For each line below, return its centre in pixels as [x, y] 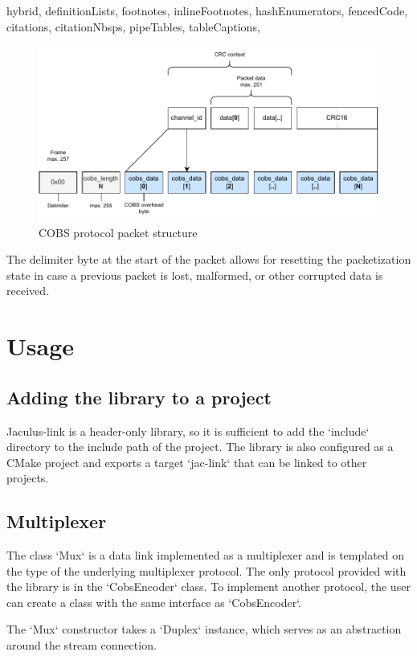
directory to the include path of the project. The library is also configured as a [200, 447]
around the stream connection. [82, 645]
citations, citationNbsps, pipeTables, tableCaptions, [133, 26]
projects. [28, 478]
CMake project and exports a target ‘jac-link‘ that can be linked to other [187, 462]
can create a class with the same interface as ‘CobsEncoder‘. [154, 602]
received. [28, 291]
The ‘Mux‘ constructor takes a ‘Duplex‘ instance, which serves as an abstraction [204, 629]
